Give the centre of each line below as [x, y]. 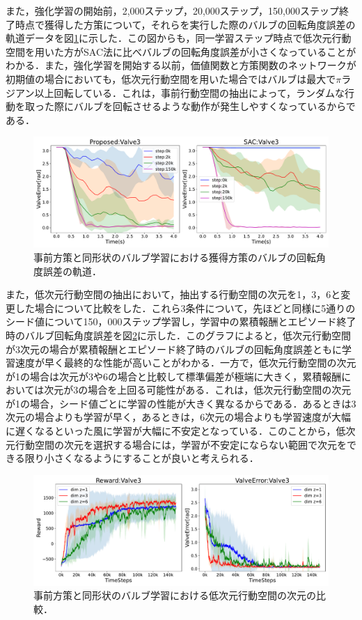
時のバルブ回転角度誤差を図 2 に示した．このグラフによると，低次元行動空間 [179, 335]
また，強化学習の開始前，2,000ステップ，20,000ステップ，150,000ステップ [172, 10]
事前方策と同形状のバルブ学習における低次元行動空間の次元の [175, 595]
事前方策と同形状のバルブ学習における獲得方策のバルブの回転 [175, 257]
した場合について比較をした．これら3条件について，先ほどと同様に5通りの [185, 308]
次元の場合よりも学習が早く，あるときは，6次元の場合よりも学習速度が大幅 [179, 417]
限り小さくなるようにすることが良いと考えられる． [142, 458]
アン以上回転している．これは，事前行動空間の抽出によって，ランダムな [180, 92]
